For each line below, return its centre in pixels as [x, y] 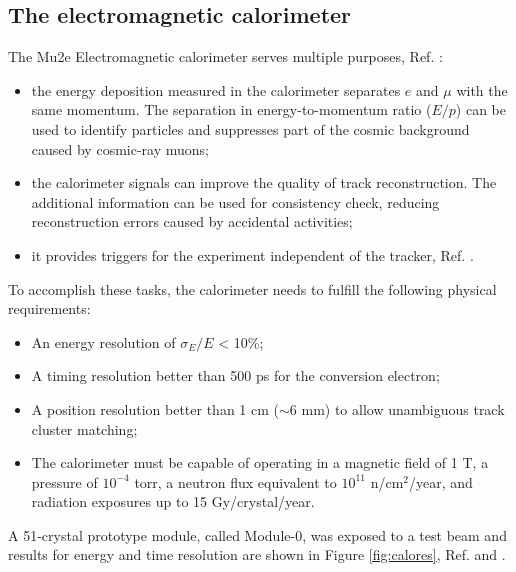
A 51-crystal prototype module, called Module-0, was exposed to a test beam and [257, 534]
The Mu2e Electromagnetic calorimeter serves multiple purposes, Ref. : [225, 56]
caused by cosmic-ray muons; [120, 148]
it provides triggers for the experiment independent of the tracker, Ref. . [252, 254]
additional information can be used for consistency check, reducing [235, 201]
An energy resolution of [103, 341]
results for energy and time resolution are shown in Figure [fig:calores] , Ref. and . [257, 554]
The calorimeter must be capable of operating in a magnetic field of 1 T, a [260, 462]
